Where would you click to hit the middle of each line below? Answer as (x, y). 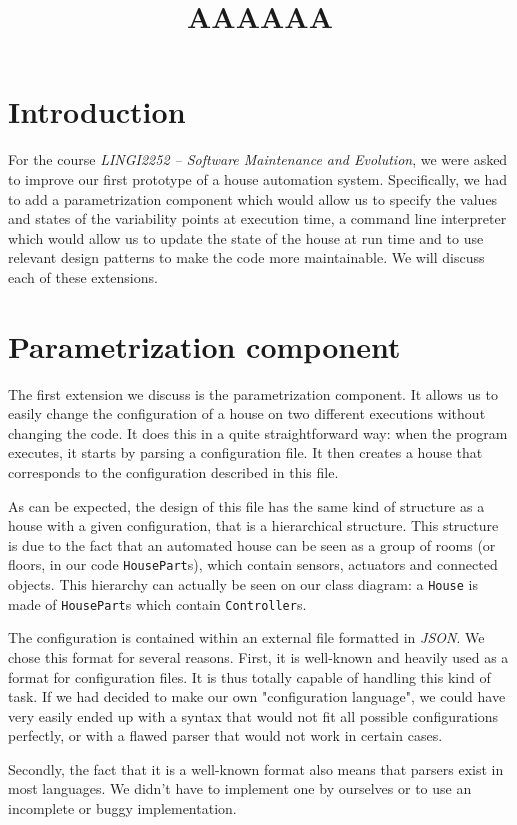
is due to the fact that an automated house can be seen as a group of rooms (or (252, 544)
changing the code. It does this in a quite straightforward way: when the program (258, 432)
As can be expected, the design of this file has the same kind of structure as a (246, 505)
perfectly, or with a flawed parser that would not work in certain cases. (225, 735)
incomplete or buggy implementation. (122, 808)
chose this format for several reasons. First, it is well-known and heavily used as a (258, 656)
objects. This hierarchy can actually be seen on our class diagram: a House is (243, 584)
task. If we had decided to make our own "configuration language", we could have (257, 696)
